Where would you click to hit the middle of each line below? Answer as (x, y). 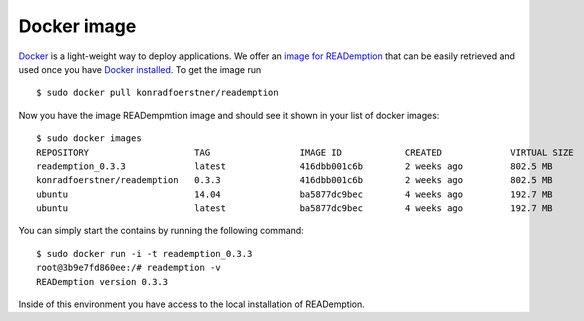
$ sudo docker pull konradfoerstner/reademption (157, 93)
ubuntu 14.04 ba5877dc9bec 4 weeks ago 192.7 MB (295, 194)
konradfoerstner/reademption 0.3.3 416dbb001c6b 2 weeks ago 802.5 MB (295, 180)
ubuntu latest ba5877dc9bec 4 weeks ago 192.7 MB (295, 208)
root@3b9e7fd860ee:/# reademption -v (129, 268)
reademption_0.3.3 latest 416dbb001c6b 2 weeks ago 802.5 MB (295, 166)
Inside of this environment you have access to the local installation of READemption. (191, 304)
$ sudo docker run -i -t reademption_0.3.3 (144, 253)
